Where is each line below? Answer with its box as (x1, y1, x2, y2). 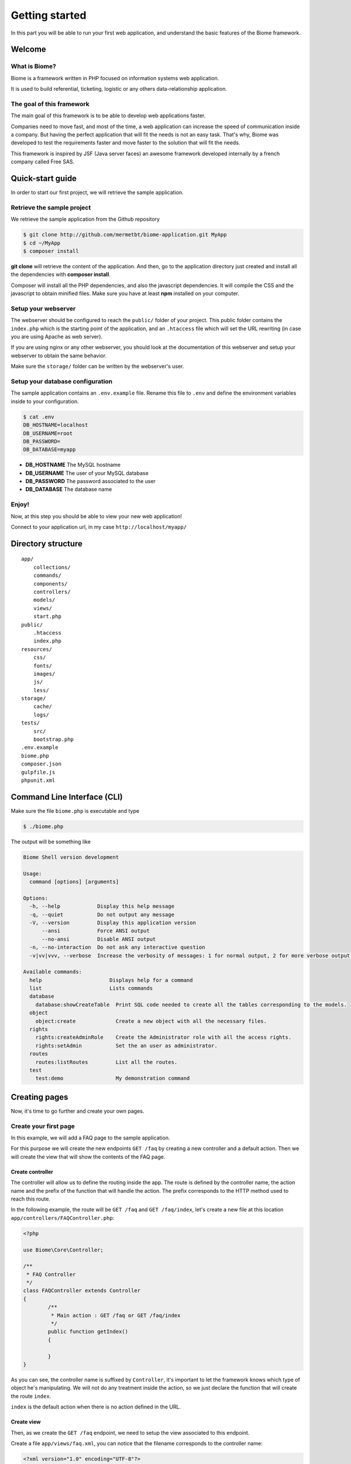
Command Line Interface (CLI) (11, 792, 123, 802)
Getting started (11, 9, 87, 22)
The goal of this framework (11, 100, 90, 108)
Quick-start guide (11, 173, 77, 183)
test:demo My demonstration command (35, 1075, 190, 1082)
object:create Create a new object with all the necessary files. (35, 1018, 267, 1024)
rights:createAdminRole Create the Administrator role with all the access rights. (35, 1034, 292, 1041)
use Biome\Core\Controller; (23, 1246, 104, 1253)
